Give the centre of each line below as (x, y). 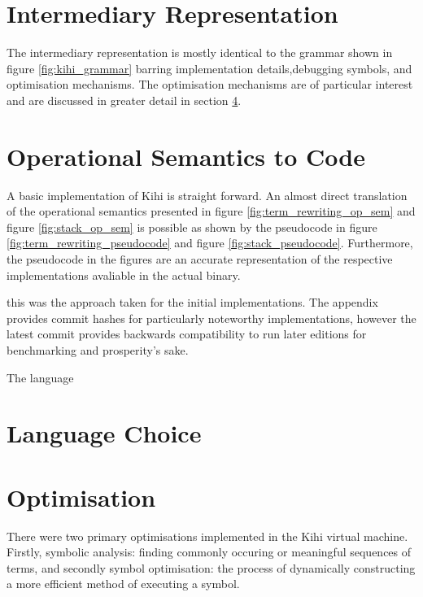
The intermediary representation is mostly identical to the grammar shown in (200, 52)
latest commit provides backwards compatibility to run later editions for (187, 334)
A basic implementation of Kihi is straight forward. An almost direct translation (207, 195)
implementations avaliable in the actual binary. (124, 275)
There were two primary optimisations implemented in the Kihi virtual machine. (207, 536)
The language (40, 377)
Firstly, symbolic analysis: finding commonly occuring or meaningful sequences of (209, 552)
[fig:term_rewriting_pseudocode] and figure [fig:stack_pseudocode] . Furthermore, (210, 243)
